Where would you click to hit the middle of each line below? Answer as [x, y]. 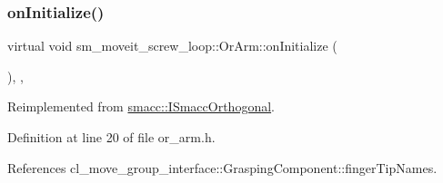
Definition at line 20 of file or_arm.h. [111, 137]
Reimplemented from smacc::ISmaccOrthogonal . [141, 106]
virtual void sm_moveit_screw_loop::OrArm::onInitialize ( [172, 46]
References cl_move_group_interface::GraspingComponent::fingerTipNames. [222, 167]
